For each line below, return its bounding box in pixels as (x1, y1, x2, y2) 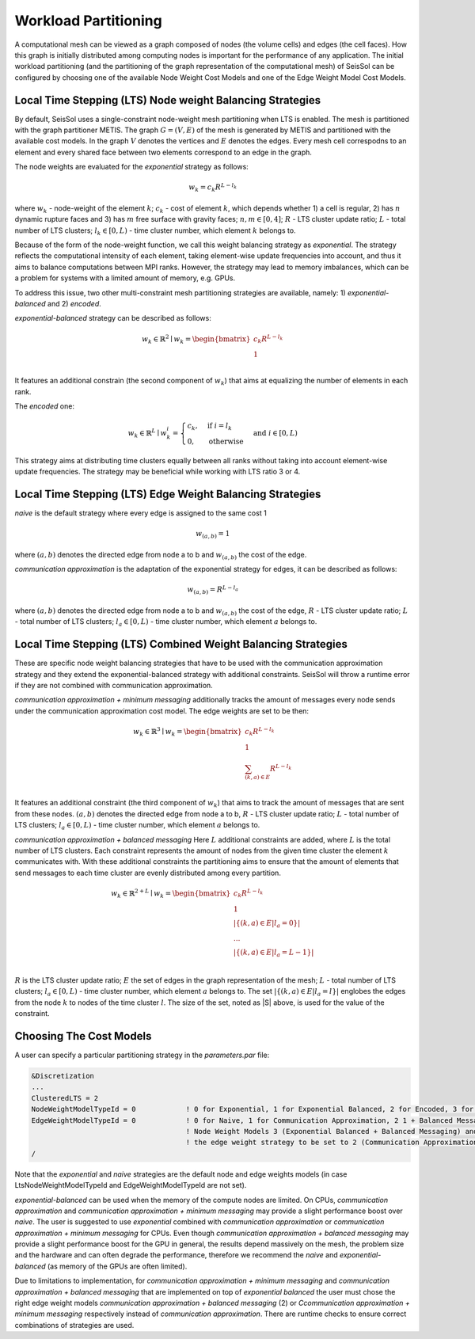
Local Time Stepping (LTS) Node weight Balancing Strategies (14, 93, 321, 107)
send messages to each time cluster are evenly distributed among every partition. (14, 868, 281, 877)
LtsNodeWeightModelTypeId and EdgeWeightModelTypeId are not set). (14, 1181, 247, 1190)
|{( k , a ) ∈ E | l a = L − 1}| (234, 948, 314, 959)
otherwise (208, 436, 244, 446)
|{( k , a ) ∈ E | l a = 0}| (234, 919, 301, 930)
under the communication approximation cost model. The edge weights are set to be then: (14, 706, 309, 716)
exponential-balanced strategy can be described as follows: (14, 314, 211, 323)
